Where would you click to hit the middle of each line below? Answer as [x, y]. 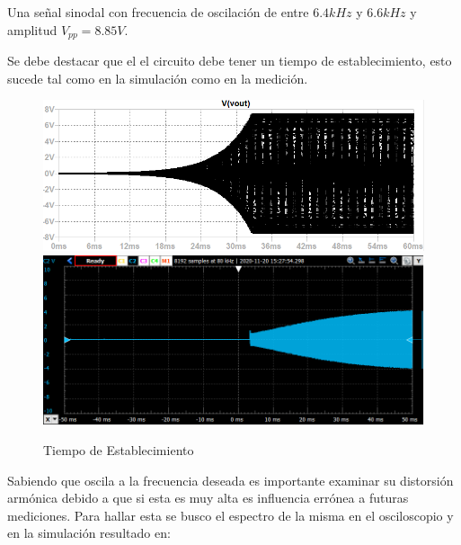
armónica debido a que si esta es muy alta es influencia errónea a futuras [208, 498]
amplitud [32, 29]
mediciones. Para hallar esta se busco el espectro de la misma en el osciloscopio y [230, 515]
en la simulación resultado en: [89, 533]
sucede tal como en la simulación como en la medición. [158, 78]
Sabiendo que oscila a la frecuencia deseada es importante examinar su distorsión [230, 480]
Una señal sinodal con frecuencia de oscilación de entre [158, 12]
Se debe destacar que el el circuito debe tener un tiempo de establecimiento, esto [230, 61]
